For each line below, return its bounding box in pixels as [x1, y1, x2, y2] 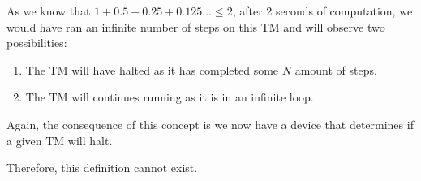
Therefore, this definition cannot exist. [6, 159, 198, 176]
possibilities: [6, 34, 67, 51]
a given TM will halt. [6, 131, 113, 149]
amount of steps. [294, 61, 377, 78]
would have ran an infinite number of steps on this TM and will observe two [6, 18, 385, 35]
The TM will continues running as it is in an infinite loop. [25, 88, 314, 106]
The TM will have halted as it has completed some [25, 61, 279, 78]
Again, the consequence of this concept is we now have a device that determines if [6, 115, 414, 132]
